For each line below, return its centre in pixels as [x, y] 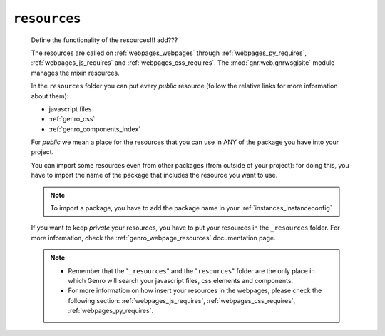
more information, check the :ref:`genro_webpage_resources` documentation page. [153, 238]
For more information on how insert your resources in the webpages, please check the [195, 291]
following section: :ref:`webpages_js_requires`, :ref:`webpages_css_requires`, [182, 300]
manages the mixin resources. [76, 73]
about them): [50, 96]
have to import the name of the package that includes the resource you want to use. [154, 175]
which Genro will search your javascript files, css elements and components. [181, 280]
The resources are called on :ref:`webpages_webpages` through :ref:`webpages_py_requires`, [169, 53]
